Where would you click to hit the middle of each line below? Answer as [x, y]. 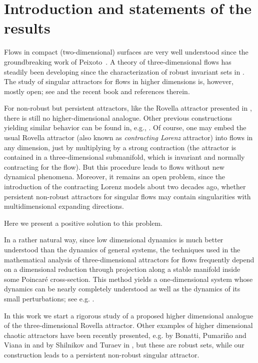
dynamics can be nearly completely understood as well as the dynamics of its [122, 289]
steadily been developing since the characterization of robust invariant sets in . [124, 71]
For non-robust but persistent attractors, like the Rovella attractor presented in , [128, 108]
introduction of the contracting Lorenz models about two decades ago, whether [125, 187]
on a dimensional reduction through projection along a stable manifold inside [122, 269]
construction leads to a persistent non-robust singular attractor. [102, 354]
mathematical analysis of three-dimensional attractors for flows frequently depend [129, 259]
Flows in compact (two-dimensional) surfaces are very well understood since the [126, 52]
